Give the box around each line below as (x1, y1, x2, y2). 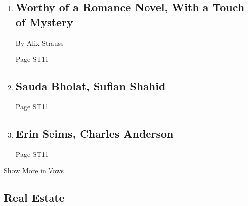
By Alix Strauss (15, 37, 64, 48)
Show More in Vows (4, 165, 64, 176)
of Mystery (15, 14, 73, 29)
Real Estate (4, 190, 65, 205)
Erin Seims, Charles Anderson (15, 125, 174, 141)
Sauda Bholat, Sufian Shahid (15, 78, 166, 94)
